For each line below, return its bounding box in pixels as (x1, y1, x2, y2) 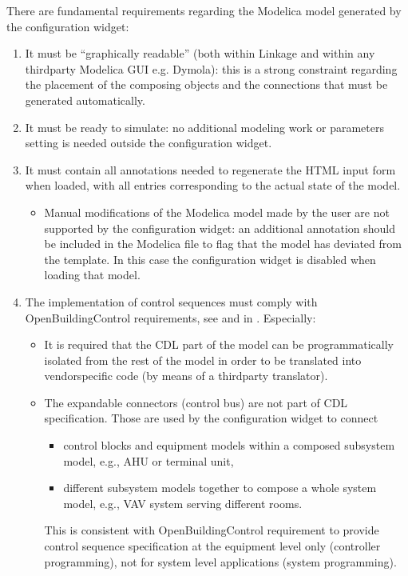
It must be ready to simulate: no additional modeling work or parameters (25, 118, 384, 135)
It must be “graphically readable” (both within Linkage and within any (25, 45, 375, 62)
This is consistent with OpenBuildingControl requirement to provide (44, 522, 379, 538)
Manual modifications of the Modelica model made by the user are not (44, 203, 390, 220)
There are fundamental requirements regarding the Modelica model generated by (6, 2, 402, 18)
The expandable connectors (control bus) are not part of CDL (44, 394, 348, 410)
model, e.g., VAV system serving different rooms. (63, 494, 303, 511)
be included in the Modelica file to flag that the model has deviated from (44, 235, 402, 252)
